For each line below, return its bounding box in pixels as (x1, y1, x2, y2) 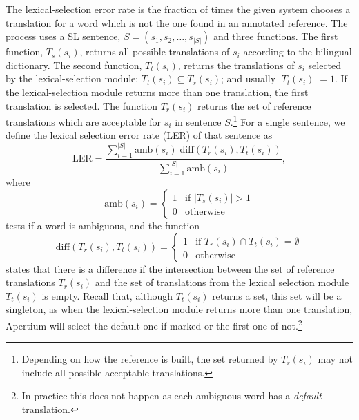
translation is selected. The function (6, 98, 157, 113)
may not (318, 352, 353, 366)
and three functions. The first (213, 29, 338, 44)
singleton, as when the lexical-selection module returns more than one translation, (6, 302, 353, 316)
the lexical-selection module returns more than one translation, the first (6, 84, 309, 99)
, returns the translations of (177, 57, 295, 72)
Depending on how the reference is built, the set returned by (21, 352, 278, 366)
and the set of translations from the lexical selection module (95, 275, 349, 289)
